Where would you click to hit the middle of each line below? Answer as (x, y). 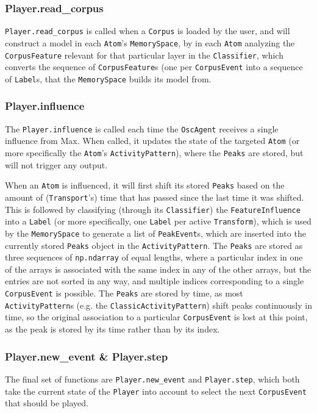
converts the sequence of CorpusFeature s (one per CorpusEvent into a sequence (154, 67)
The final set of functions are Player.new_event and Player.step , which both (152, 379)
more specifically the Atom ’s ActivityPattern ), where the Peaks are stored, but (154, 153)
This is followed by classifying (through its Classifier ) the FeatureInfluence (153, 209)
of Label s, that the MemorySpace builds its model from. (108, 78)
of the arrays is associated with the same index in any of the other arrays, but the (158, 269)
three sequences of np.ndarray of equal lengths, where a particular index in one (154, 257)
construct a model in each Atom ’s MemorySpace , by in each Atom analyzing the (150, 42)
